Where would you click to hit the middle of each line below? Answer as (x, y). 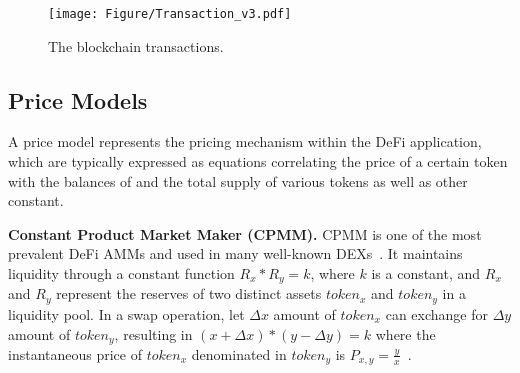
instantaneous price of (75, 353)
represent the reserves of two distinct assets (189, 293)
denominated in (239, 353)
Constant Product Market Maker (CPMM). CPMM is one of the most (245, 233)
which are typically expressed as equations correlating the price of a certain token (258, 161)
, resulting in (153, 333)
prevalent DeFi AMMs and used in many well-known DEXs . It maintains (235, 253)
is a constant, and (426, 273)
